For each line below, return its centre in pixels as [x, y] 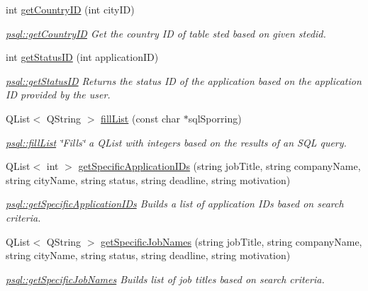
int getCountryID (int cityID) [70, 9]
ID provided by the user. [58, 95]
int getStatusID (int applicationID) [82, 57]
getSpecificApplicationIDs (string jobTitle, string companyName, [219, 166]
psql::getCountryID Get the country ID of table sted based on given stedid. [166, 33]
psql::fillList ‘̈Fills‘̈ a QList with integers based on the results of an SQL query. [176, 142]
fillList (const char [141, 118]
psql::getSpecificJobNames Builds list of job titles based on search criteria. [165, 279]
